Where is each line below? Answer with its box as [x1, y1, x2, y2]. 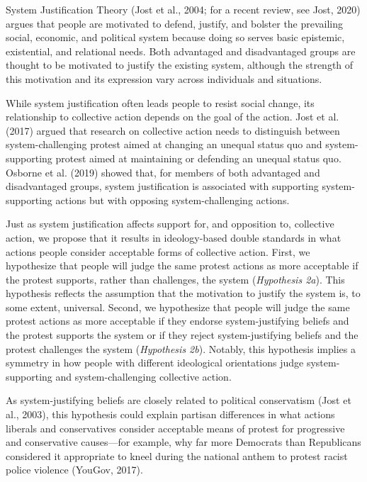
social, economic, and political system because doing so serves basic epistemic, [6, 30, 345, 45]
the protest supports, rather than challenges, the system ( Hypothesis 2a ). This [6, 271, 345, 286]
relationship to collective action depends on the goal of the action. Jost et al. [6, 109, 339, 124]
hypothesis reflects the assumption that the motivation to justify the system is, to [6, 286, 361, 301]
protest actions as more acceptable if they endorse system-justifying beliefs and [6, 313, 349, 328]
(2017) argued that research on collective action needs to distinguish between [6, 123, 340, 138]
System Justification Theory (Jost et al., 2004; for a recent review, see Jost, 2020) [6, 2, 361, 16]
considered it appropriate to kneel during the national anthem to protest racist [6, 448, 348, 463]
